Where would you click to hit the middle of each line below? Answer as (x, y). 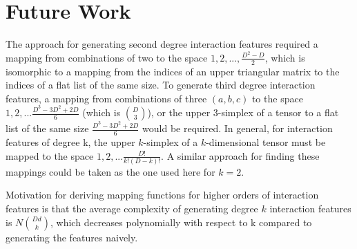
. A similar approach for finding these (240, 155)
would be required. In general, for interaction (238, 128)
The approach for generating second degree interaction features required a (162, 44)
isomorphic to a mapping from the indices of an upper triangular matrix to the (173, 71)
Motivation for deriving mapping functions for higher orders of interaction (162, 195)
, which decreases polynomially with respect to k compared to (181, 222)
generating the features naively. (72, 237)
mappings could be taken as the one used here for (110, 171)
